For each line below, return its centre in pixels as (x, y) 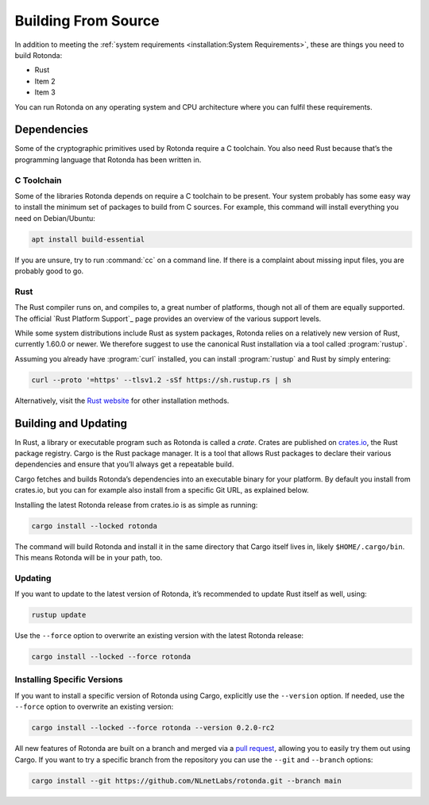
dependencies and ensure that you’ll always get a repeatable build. (124, 464)
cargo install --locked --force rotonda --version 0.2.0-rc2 (153, 728)
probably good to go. (49, 271)
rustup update (59, 615)
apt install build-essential (88, 239)
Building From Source (87, 21)
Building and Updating (71, 423)
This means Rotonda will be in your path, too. (89, 557)
